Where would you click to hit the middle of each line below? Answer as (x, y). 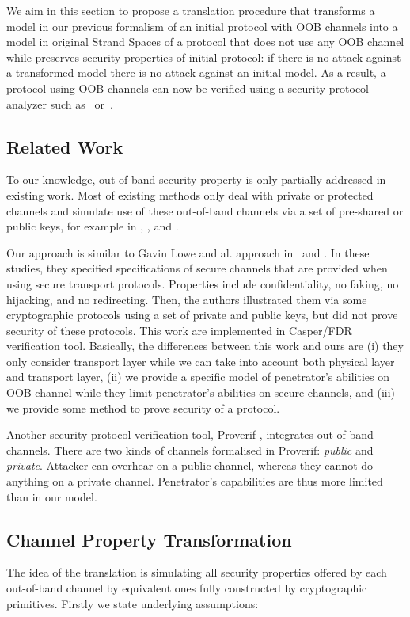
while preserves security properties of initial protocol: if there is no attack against (204, 57)
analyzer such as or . (60, 103)
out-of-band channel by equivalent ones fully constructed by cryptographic (187, 588)
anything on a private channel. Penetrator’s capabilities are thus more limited (195, 481)
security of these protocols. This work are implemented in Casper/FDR (179, 330)
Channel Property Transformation (149, 539)
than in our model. (52, 496)
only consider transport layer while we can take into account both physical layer (201, 361)
